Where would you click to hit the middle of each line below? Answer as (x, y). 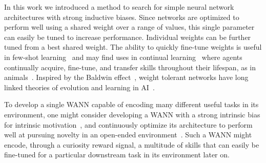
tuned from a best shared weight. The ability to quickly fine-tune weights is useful (133, 47)
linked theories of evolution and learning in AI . (79, 87)
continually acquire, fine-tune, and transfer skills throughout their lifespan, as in (130, 67)
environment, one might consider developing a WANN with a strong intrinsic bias (132, 114)
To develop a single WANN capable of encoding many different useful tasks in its (131, 104)
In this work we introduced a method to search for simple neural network (119, 7)
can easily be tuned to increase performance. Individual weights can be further (128, 37)
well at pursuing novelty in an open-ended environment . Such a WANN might (128, 135)
